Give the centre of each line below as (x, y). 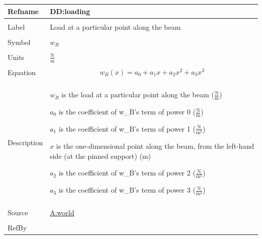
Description (25, 142)
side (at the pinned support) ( (96, 156)
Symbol (19, 42)
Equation (22, 72)
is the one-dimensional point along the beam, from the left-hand (155, 146)
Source (18, 212)
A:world (62, 212)
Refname (23, 11)
